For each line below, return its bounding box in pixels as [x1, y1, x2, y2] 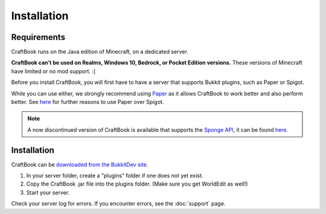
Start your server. [26, 189, 70, 196]
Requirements [11, 32, 66, 42]
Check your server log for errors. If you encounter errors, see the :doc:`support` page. [11, 200, 226, 207]
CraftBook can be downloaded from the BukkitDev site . [11, 161, 149, 168]
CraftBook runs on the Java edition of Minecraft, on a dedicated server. [11, 48, 188, 56]
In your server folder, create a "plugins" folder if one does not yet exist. [26, 172, 203, 180]
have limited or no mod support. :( [11, 67, 96, 75]
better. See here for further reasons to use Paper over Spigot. [11, 99, 164, 106]
